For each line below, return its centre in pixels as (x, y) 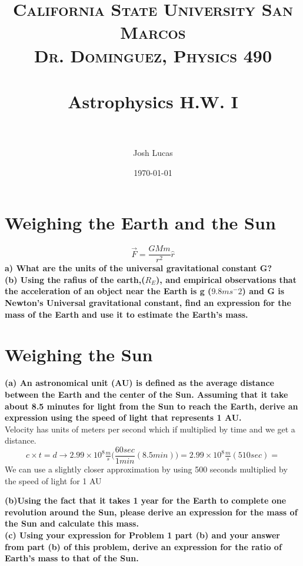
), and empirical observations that (226, 279)
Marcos (153, 32)
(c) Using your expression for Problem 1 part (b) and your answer (142, 535)
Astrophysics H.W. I (153, 101)
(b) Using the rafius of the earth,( (75, 279)
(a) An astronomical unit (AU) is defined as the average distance (139, 383)
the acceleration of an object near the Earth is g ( (108, 291)
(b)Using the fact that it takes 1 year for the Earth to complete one (146, 500)
